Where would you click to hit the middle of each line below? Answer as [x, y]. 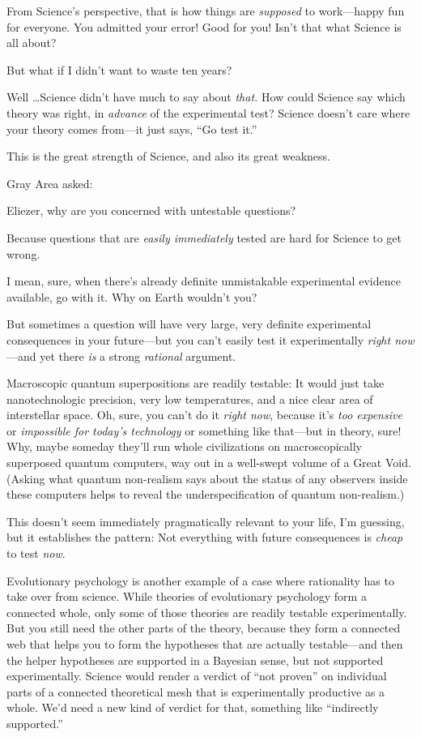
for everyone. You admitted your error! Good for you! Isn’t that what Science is [204, 26]
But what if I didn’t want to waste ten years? [119, 69]
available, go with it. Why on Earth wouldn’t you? [132, 296]
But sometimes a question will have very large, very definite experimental [189, 324]
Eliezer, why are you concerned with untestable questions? [151, 210]
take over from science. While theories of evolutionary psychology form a [187, 596]
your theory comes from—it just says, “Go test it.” [132, 129]
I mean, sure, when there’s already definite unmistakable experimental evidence [204, 281]
